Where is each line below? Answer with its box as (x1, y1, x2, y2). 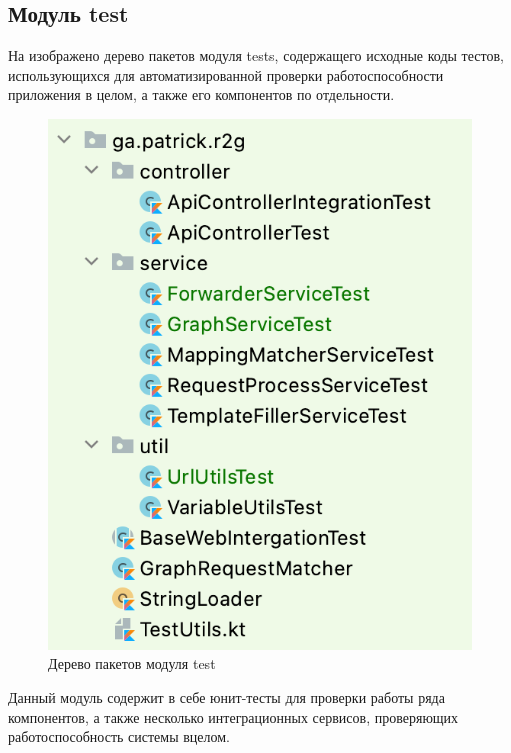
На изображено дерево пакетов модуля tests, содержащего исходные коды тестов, (8, 45, 504, 66)
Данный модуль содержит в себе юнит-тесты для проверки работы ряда (8, 686, 445, 707)
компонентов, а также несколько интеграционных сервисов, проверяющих (8, 706, 459, 727)
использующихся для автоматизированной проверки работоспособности (8, 64, 444, 85)
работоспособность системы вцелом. (8, 726, 231, 747)
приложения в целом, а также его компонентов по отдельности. (8, 84, 395, 105)
